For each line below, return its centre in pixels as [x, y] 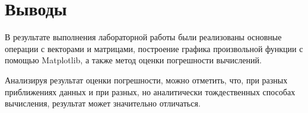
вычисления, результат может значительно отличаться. [103, 103]
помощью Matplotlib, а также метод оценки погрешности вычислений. [133, 60]
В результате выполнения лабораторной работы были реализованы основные [143, 37]
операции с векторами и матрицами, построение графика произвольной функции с [154, 48]
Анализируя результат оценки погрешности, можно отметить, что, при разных [146, 80]
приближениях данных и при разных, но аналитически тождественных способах [150, 91]
